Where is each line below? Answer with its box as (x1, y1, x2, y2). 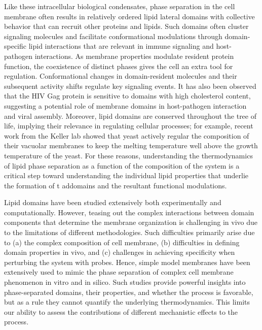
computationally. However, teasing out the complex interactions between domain (4, 207, 254, 217)
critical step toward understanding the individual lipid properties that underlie (4, 170, 249, 181)
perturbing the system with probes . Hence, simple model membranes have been (4, 256, 250, 267)
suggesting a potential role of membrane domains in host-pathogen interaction (4, 100, 247, 111)
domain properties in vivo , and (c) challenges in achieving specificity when (4, 247, 235, 257)
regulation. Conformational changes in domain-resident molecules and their (4, 71, 237, 81)
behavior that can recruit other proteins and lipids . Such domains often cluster (4, 21, 249, 31)
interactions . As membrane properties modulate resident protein (34, 50, 234, 61)
